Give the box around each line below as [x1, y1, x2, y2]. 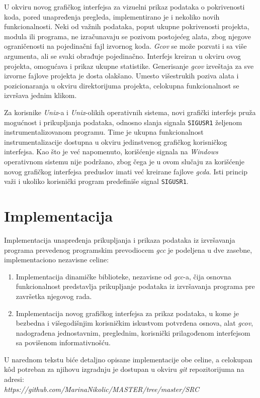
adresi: [4, 374, 24, 384]
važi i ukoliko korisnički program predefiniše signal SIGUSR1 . [4, 176, 189, 186]
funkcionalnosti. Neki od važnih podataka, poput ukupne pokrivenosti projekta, [4, 21, 249, 32]
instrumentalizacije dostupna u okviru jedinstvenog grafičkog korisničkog [4, 136, 227, 147]
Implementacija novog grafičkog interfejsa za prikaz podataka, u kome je [16, 308, 239, 318]
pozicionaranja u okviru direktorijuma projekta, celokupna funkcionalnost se [4, 80, 239, 90]
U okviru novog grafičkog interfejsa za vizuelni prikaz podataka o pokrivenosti [4, 2, 245, 12]
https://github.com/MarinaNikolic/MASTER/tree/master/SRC [4, 383, 200, 394]
